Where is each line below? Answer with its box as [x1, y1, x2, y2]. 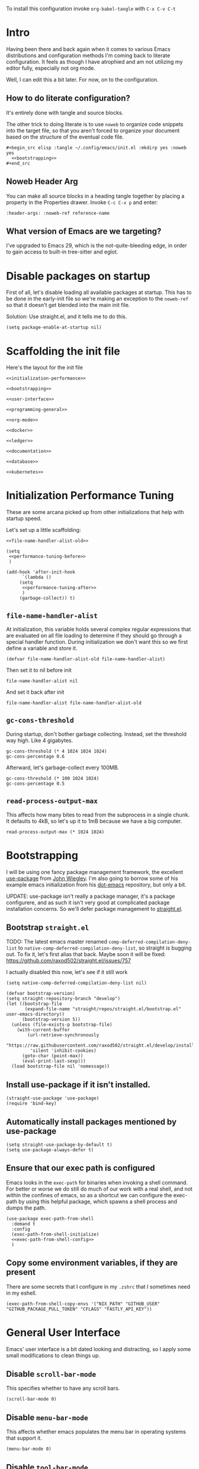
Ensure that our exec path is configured [6, 1163, 155, 1173]
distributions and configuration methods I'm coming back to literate [6, 52, 171, 59]
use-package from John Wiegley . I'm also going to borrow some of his [6, 875, 179, 882]
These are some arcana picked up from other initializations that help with [6, 509, 184, 516]
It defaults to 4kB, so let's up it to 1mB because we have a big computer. [6, 817, 182, 825]
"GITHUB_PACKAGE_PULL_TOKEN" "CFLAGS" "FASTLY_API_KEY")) [6, 1306, 152, 1312]
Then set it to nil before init [6, 666, 72, 674]
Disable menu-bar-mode [6, 1412, 88, 1423]
